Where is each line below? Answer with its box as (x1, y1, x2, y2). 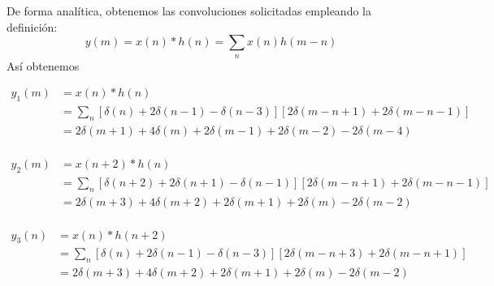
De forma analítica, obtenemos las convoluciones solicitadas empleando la (6, 2, 371, 19)
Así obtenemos (6, 57, 80, 74)
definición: (6, 18, 58, 35)
